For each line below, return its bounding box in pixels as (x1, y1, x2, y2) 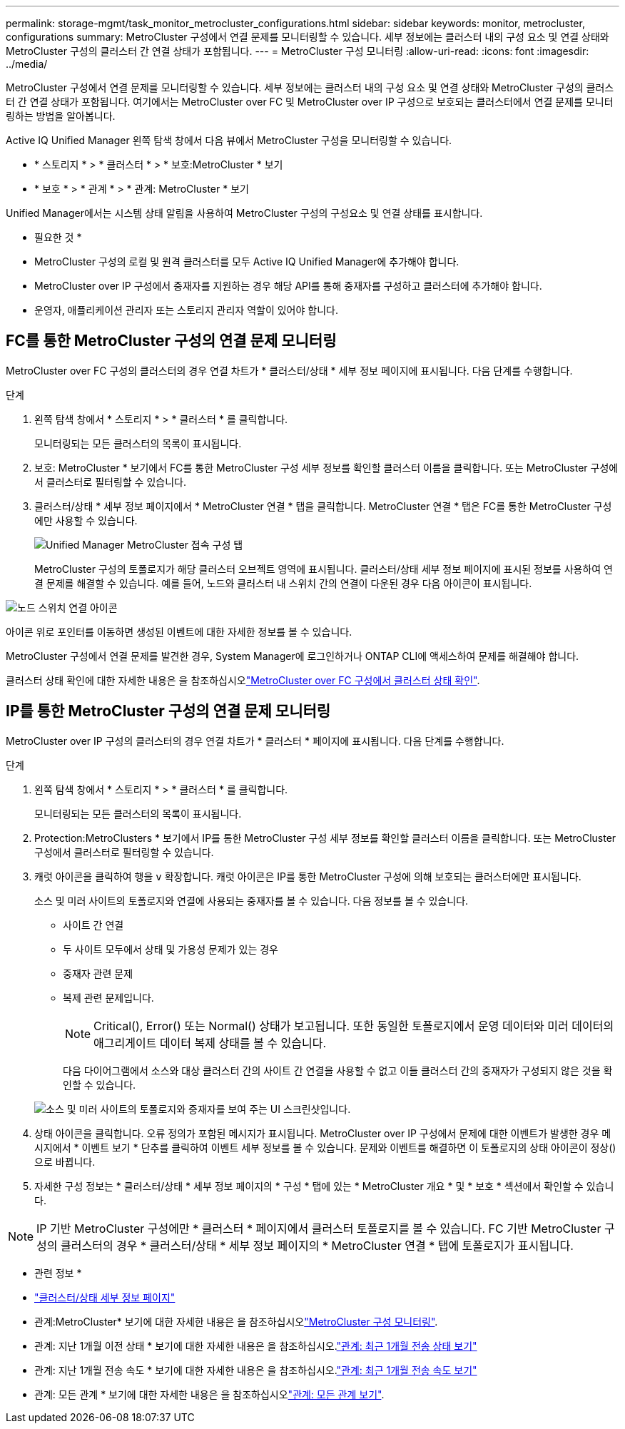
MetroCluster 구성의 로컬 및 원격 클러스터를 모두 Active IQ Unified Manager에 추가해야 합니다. (34, 255, 459, 268)
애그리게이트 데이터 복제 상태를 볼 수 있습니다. (93, 1035, 327, 1050)
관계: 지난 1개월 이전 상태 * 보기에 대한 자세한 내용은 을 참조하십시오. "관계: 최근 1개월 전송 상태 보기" (34, 1339, 477, 1352)
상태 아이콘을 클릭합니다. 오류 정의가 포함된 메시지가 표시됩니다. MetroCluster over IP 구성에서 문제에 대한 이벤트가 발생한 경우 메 (34, 1127, 611, 1139)
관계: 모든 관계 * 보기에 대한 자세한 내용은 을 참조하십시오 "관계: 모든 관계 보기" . (34, 1388, 385, 1400)
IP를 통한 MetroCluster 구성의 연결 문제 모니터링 (6, 702, 331, 721)
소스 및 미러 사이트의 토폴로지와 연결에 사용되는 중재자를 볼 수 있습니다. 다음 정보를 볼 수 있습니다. (34, 894, 469, 907)
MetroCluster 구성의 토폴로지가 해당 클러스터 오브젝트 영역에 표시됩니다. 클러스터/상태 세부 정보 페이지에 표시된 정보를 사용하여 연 (34, 562, 614, 575)
